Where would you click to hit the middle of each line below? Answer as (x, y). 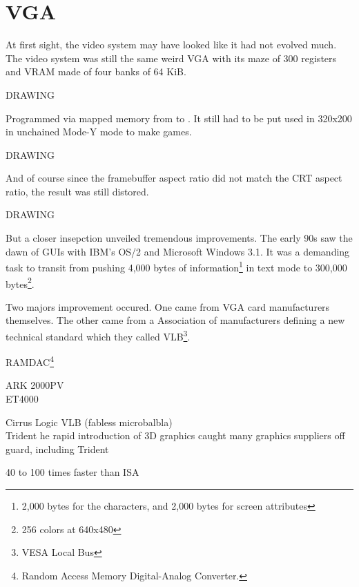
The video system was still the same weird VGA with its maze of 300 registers (171, 58)
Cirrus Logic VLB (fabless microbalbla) (89, 422)
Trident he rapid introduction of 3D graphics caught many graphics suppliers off (175, 435)
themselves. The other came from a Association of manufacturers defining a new (175, 320)
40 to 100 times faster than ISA (72, 472)
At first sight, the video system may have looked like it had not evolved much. (171, 45)
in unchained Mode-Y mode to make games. (99, 132)
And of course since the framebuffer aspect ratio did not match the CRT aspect (174, 178)
